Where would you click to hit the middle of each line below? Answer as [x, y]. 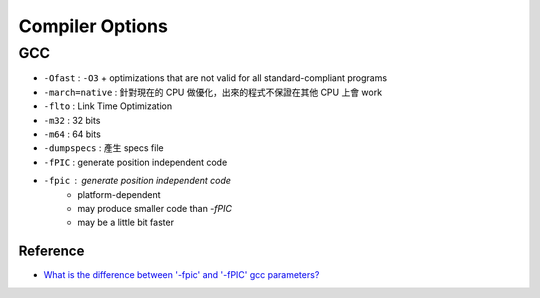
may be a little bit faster [126, 222]
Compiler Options [93, 26]
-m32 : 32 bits [72, 120]
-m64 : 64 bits [72, 134]
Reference [51, 251]
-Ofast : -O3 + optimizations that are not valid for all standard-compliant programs [215, 78]
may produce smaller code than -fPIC [154, 208]
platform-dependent [119, 194]
